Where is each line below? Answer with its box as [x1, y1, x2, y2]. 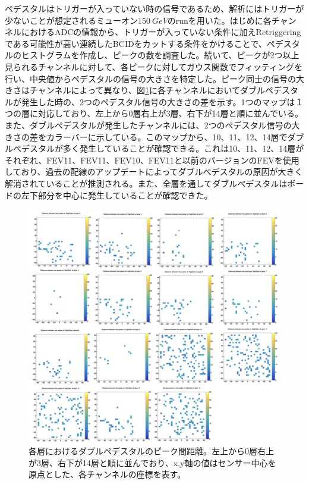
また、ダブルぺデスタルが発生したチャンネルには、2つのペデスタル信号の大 [5, 118, 300, 131]
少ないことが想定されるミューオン [5, 14, 138, 26]
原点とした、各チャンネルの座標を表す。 [29, 468, 186, 480]
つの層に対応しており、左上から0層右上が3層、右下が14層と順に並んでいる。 [5, 107, 303, 120]
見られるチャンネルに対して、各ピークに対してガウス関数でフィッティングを [5, 60, 302, 73]
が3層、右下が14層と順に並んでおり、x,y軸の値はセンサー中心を [29, 456, 276, 469]
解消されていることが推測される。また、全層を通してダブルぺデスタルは [5, 177, 288, 189]
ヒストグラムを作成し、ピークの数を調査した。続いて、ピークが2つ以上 [21, 49, 299, 61]
